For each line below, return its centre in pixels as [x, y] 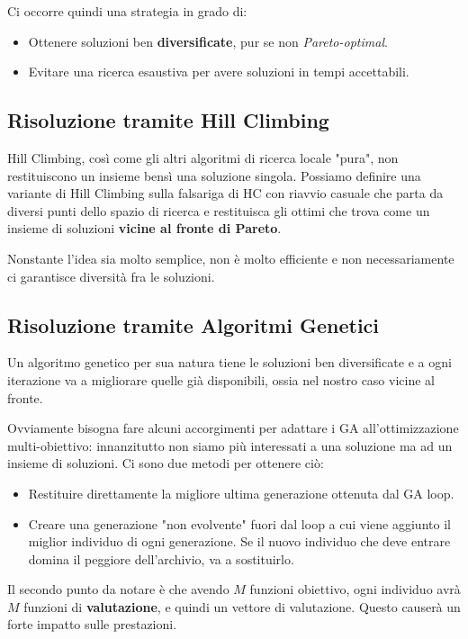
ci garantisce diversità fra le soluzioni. [111, 276]
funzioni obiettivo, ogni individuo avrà [355, 589]
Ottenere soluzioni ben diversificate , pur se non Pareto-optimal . [208, 41]
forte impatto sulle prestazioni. [92, 624]
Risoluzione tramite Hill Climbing [168, 120]
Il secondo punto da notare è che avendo [118, 589]
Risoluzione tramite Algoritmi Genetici [193, 324]
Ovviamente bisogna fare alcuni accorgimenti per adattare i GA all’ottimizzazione [233, 428]
